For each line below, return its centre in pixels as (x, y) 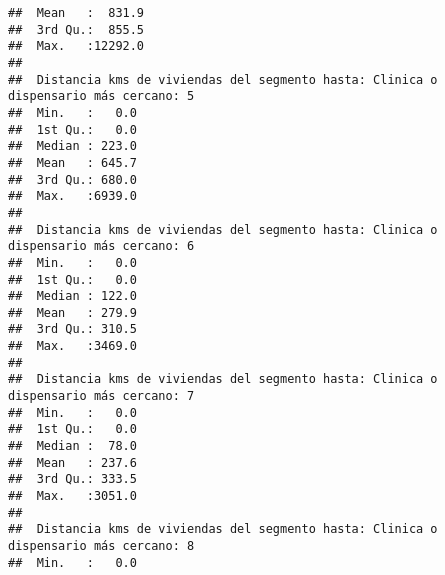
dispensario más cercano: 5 (101, 96)
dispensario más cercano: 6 (101, 246)
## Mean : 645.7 (72, 162)
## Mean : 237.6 (72, 462)
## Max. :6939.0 (72, 196)
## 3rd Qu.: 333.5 (72, 479)
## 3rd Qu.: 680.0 (72, 179)
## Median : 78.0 (72, 446)
